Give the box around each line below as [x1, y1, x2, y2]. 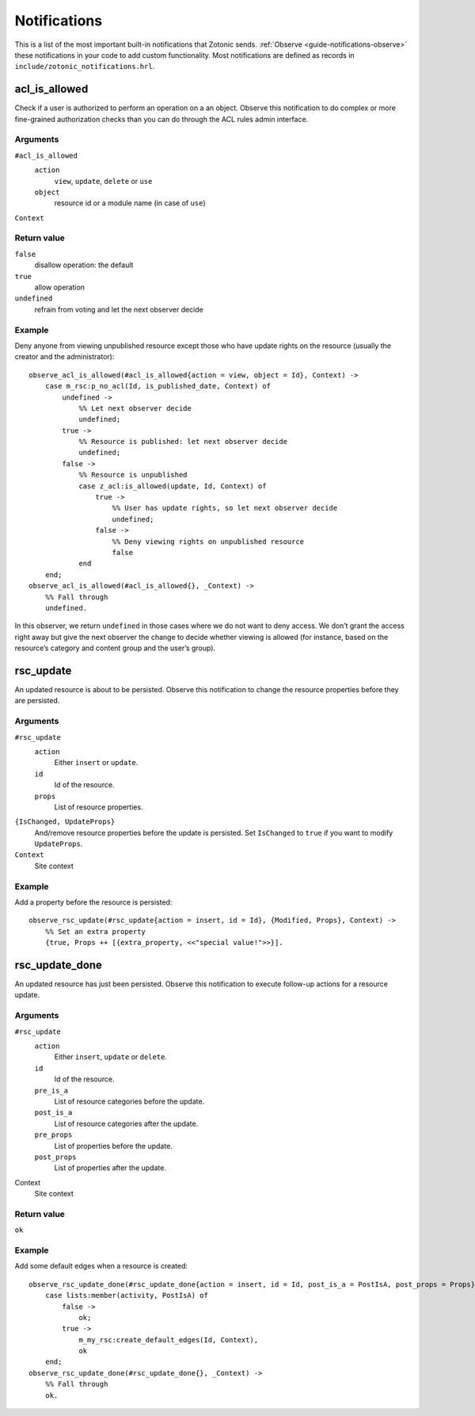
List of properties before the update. [54, 1141, 173, 1150]
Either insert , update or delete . [54, 1052, 168, 1062]
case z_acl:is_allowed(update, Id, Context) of [78, 481, 267, 491]
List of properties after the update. [54, 1163, 166, 1173]
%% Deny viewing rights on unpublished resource [112, 537, 305, 546]
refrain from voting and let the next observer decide [34, 304, 203, 314]
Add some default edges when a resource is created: [14, 1261, 188, 1271]
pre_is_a [34, 1086, 69, 1095]
